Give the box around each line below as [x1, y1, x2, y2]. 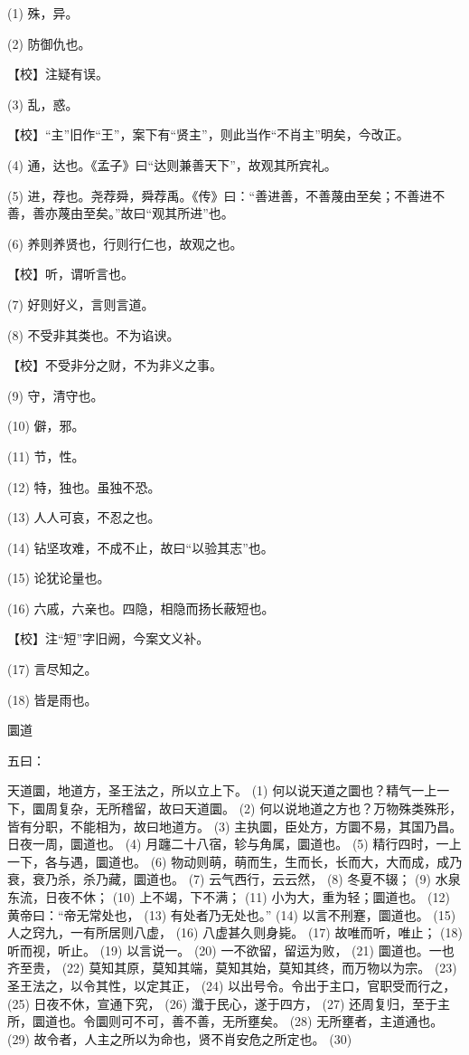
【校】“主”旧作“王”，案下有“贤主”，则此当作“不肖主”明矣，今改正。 [7, 125, 409, 144]
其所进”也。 [164, 204, 234, 223]
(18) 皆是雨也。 [7, 689, 98, 708]
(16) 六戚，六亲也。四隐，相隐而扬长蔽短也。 [7, 598, 275, 617]
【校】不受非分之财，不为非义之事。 [7, 356, 222, 375]
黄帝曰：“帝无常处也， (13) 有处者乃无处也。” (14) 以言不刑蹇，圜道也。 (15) [7, 905, 456, 924]
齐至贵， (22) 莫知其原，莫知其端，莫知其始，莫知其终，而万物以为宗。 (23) [7, 958, 457, 977]
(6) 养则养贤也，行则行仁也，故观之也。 [7, 233, 243, 252]
